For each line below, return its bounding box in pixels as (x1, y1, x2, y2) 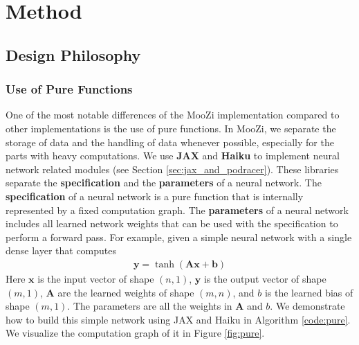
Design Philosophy (6, 44, 141, 65)
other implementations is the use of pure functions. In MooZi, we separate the (6, 121, 336, 135)
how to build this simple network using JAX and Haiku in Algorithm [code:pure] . (6, 312, 351, 326)
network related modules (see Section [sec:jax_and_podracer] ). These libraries (6, 161, 339, 176)
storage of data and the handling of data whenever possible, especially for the (6, 134, 334, 149)
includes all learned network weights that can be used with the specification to (6, 216, 338, 231)
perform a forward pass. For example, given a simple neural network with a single (6, 229, 352, 244)
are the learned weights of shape (57, 285, 194, 299)
